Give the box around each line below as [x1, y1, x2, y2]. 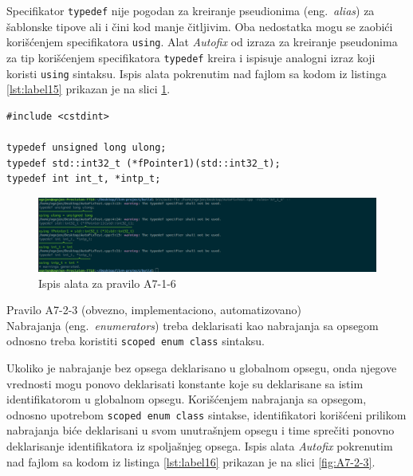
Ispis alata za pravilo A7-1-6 [38, 274, 176, 291]
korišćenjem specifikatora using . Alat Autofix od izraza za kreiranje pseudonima [6, 33, 398, 50]
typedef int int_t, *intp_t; [6, 173, 161, 185]
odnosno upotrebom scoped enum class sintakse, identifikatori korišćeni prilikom [6, 406, 407, 423]
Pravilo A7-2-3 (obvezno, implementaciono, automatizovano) [6, 301, 302, 318]
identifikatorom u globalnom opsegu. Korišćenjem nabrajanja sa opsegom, [6, 391, 367, 407]
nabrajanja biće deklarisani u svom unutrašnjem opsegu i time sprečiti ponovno [6, 422, 395, 439]
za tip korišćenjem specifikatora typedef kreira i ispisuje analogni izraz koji [6, 49, 376, 65]
